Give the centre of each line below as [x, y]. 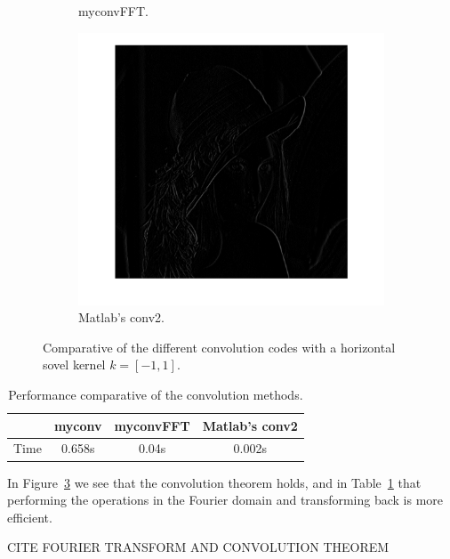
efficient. [30, 517]
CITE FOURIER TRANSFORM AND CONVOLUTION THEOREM [198, 547]
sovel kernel [74, 365]
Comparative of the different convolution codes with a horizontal [219, 347]
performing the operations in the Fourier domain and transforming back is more [225, 500]
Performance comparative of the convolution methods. [156, 394]
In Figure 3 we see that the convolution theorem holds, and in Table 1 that [214, 482]
